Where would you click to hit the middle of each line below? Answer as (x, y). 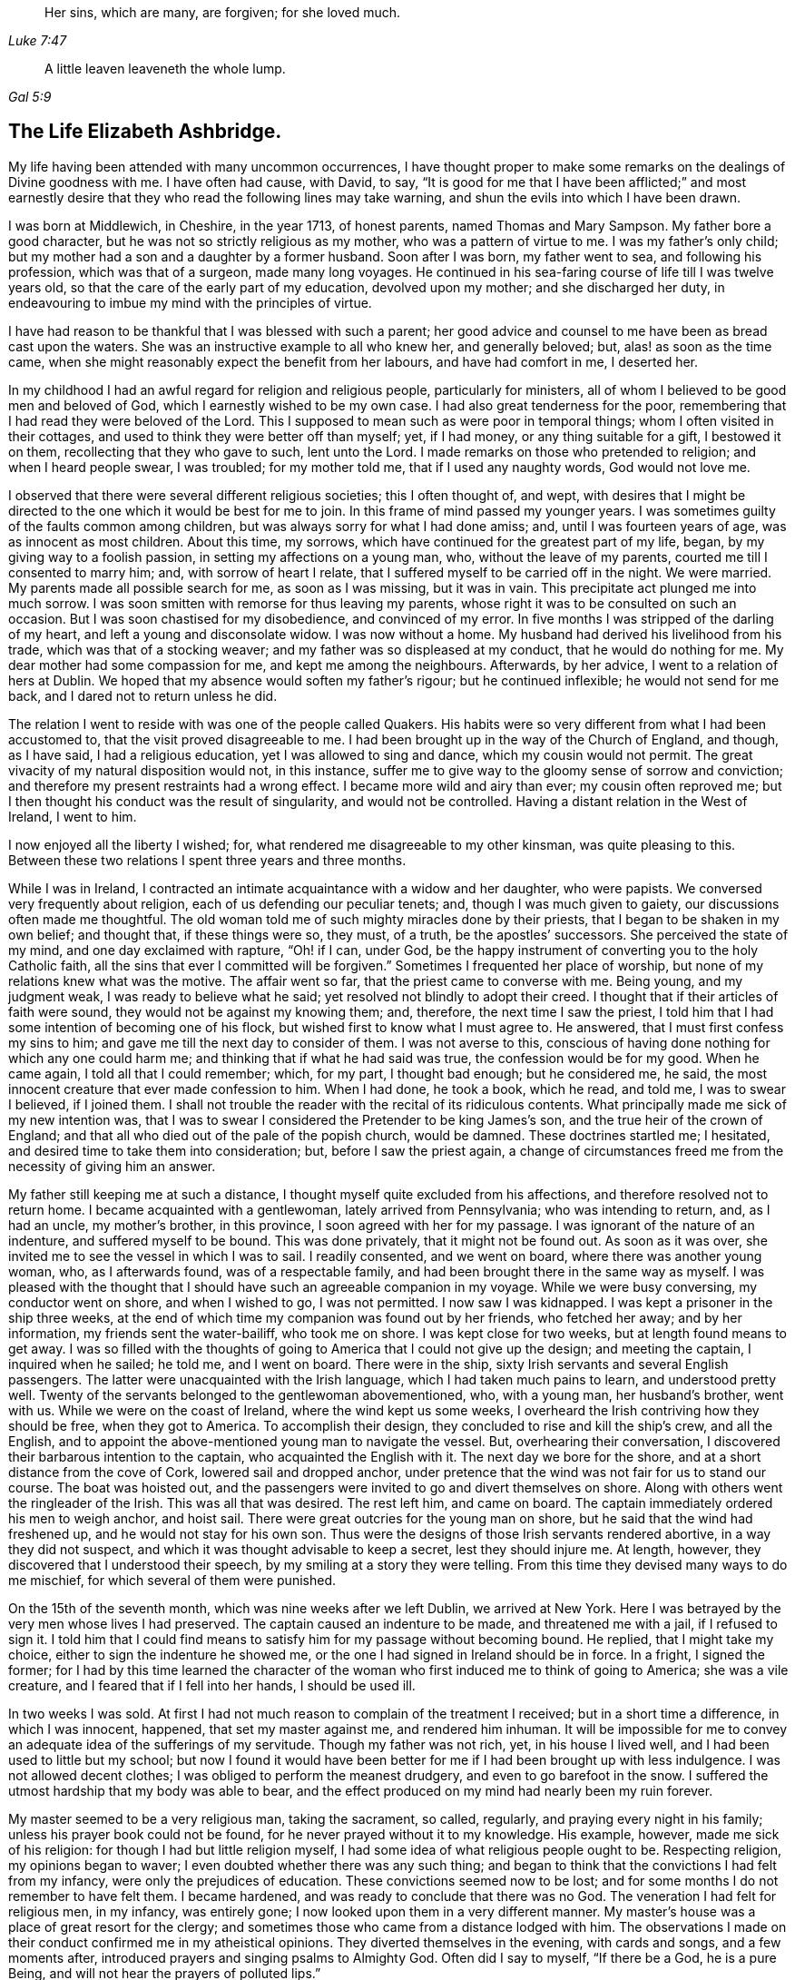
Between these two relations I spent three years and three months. (207, 860)
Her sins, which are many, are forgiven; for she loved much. (223, 12)
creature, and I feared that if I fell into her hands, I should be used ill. (212, 1685)
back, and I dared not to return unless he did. (143, 695)
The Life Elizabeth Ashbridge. (145, 132)
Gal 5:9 (30, 97)
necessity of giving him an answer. (112, 1166)
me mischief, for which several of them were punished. (172, 1580)
